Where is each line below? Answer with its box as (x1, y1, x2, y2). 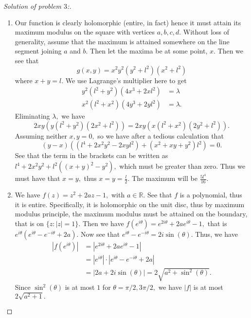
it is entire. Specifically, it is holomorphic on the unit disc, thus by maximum (15, 199, 245, 209)
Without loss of (183, 27, 230, 37)
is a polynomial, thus (179, 189, 242, 199)
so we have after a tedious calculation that (97, 130, 224, 141)
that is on (15, 218, 44, 228)
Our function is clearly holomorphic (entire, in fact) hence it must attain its (15, 17, 241, 27)
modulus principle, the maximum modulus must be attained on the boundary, (15, 209, 248, 219)
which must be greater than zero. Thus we (119, 161, 246, 171)
